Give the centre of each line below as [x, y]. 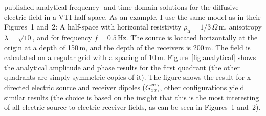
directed [17, 87]
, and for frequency [62, 37]
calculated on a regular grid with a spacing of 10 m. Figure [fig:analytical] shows [130, 57]
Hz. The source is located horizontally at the [188, 37]
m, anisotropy [240, 27]
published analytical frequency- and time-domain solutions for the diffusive [121, 7]
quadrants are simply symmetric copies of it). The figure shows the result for [125, 77]
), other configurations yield [201, 87]
